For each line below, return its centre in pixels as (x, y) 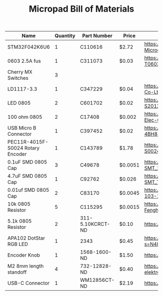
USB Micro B (22, 128)
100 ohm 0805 (25, 117)
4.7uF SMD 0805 (27, 176)
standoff (17, 272)
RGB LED (18, 244)
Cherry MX (20, 72)
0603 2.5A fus (24, 61)
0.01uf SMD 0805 (28, 190)
